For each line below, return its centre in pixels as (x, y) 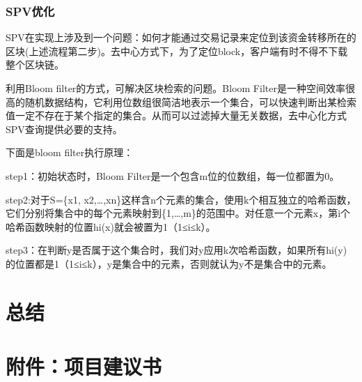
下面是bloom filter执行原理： (70, 152)
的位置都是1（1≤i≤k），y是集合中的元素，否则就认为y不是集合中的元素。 (169, 263)
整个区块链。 (35, 64)
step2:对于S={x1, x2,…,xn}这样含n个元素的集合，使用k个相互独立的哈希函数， (181, 199)
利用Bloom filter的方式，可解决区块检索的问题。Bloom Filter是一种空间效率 (175, 88)
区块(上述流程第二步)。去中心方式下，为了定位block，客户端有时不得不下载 (177, 51)
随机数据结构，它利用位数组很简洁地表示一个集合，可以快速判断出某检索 (190, 101)
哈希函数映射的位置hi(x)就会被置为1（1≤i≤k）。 (111, 226)
